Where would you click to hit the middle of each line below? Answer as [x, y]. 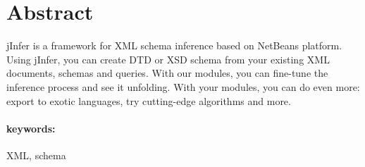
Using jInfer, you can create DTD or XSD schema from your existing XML [168, 59]
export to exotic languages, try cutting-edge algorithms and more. [149, 100]
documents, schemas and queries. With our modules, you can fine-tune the [167, 73]
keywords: [31, 128]
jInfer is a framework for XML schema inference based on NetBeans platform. [174, 45]
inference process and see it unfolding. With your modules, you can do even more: [183, 86]
